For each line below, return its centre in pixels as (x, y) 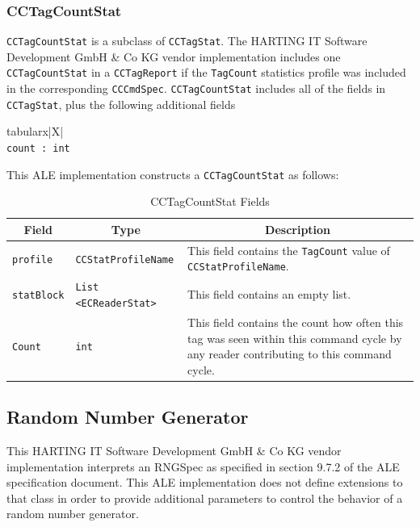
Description (298, 229)
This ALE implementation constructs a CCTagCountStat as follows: (173, 174)
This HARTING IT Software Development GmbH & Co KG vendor (174, 450)
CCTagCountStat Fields (210, 201)
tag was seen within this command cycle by (295, 338)
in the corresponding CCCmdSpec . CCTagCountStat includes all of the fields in (196, 88)
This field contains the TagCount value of (289, 250)
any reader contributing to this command (290, 354)
